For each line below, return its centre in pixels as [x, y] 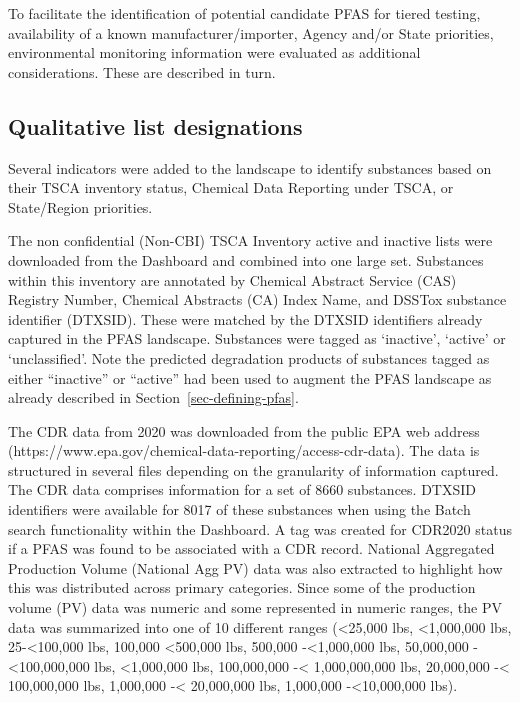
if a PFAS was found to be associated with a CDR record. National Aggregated [251, 548]
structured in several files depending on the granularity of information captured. [253, 469]
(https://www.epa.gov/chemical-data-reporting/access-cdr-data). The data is [244, 450]
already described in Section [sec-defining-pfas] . [153, 397]
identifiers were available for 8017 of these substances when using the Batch [239, 509]
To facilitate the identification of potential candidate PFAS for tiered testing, [244, 13]
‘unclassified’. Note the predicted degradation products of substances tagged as [249, 357]
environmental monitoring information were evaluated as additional [214, 52]
